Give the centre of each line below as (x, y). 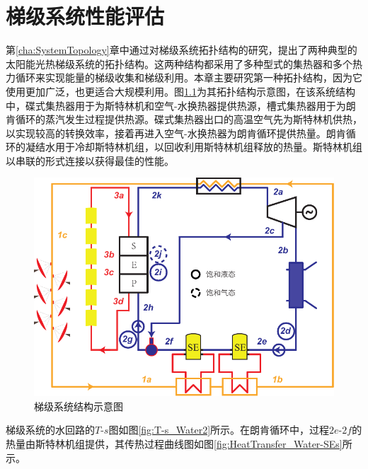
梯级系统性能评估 (85, 16)
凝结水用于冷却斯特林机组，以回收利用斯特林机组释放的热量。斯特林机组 (194, 147)
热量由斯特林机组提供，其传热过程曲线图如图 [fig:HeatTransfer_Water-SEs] (174, 443)
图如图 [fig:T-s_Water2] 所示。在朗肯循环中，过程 (219, 430)
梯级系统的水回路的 (50, 430)
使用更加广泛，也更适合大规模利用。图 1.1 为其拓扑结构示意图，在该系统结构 (180, 91)
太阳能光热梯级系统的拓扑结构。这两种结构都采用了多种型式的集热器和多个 (179, 63)
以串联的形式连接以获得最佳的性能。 (90, 160)
